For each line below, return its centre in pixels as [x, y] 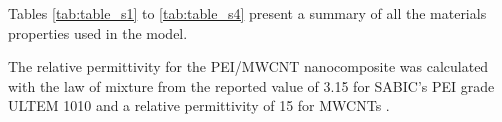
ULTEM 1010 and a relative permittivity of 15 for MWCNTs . [199, 105]
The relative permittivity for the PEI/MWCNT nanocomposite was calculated [248, 66]
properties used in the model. [98, 32]
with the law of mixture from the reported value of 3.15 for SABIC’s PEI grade [251, 85]
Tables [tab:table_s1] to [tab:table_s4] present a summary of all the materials [247, 13]
